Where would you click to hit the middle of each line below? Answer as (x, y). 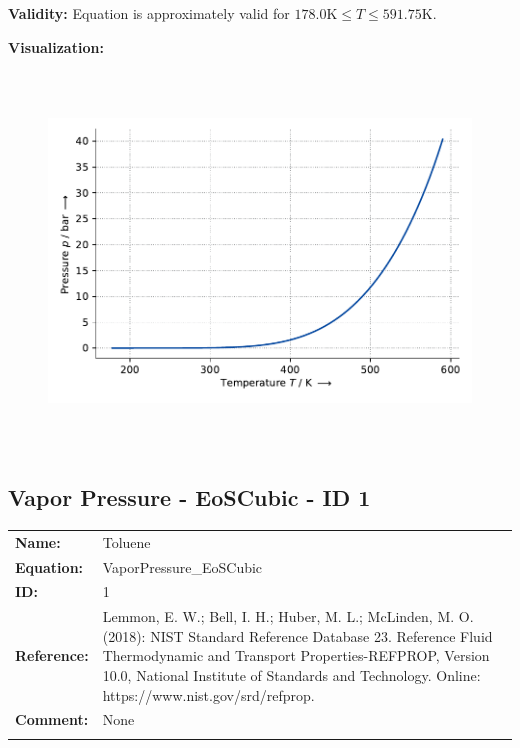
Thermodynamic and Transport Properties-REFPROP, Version (296, 655)
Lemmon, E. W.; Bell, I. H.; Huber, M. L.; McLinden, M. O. (288, 616)
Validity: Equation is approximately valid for (149, 13)
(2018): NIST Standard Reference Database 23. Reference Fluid (297, 635)
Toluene (126, 541)
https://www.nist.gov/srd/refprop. (208, 694)
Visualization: (56, 46)
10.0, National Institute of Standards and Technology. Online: (291, 674)
